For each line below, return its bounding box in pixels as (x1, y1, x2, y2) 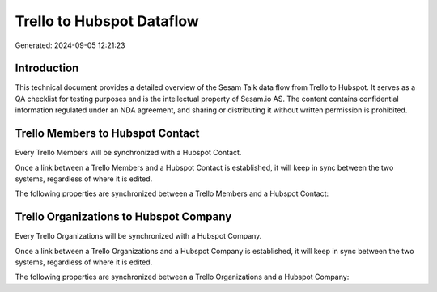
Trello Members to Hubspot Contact (15, 126, 200, 141)
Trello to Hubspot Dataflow (15, 12, 200, 30)
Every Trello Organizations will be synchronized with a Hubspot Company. (15, 231, 262, 241)
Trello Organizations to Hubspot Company (15, 210, 232, 224)
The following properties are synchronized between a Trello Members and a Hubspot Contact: (15, 188, 329, 198)
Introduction (15, 61, 79, 75)
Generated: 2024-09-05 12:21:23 (15, 40, 125, 50)
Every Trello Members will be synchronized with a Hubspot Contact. (15, 148, 242, 158)
